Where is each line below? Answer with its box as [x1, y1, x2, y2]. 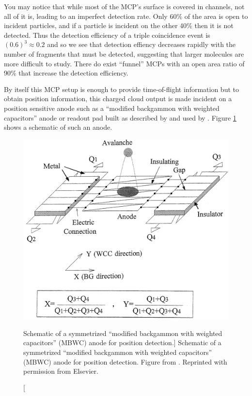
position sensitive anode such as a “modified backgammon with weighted [4, 103, 220, 113]
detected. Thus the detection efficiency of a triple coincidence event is [4, 30, 210, 40]
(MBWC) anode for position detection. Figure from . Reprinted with [23, 356, 227, 366]
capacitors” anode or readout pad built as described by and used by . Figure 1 [4, 112, 236, 122]
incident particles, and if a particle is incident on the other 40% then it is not [4, 20, 234, 30]
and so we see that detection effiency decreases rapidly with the [47, 39, 236, 49]
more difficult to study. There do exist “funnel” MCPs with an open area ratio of [4, 58, 245, 68]
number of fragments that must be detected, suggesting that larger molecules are [4, 48, 244, 59]
